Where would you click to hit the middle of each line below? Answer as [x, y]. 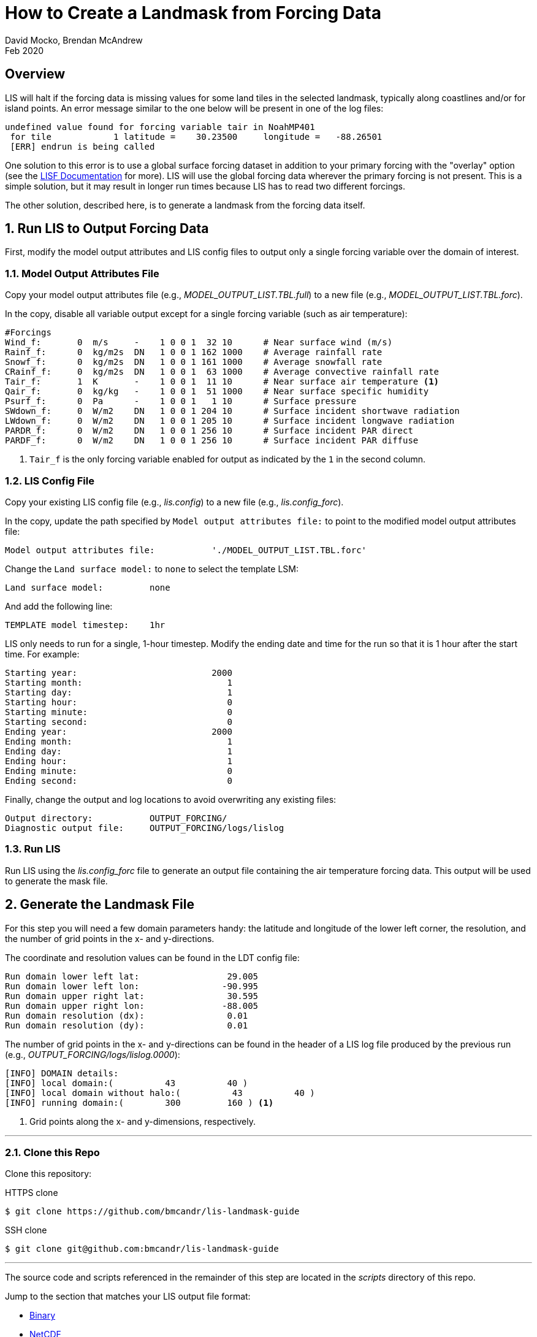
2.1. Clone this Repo [52, 1152]
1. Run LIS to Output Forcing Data [107, 229]
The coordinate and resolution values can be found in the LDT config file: [152, 957]
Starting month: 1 [119, 682]
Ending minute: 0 [119, 771]
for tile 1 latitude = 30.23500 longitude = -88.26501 [196, 136]
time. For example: [42, 654]
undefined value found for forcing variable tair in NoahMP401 [160, 127]
